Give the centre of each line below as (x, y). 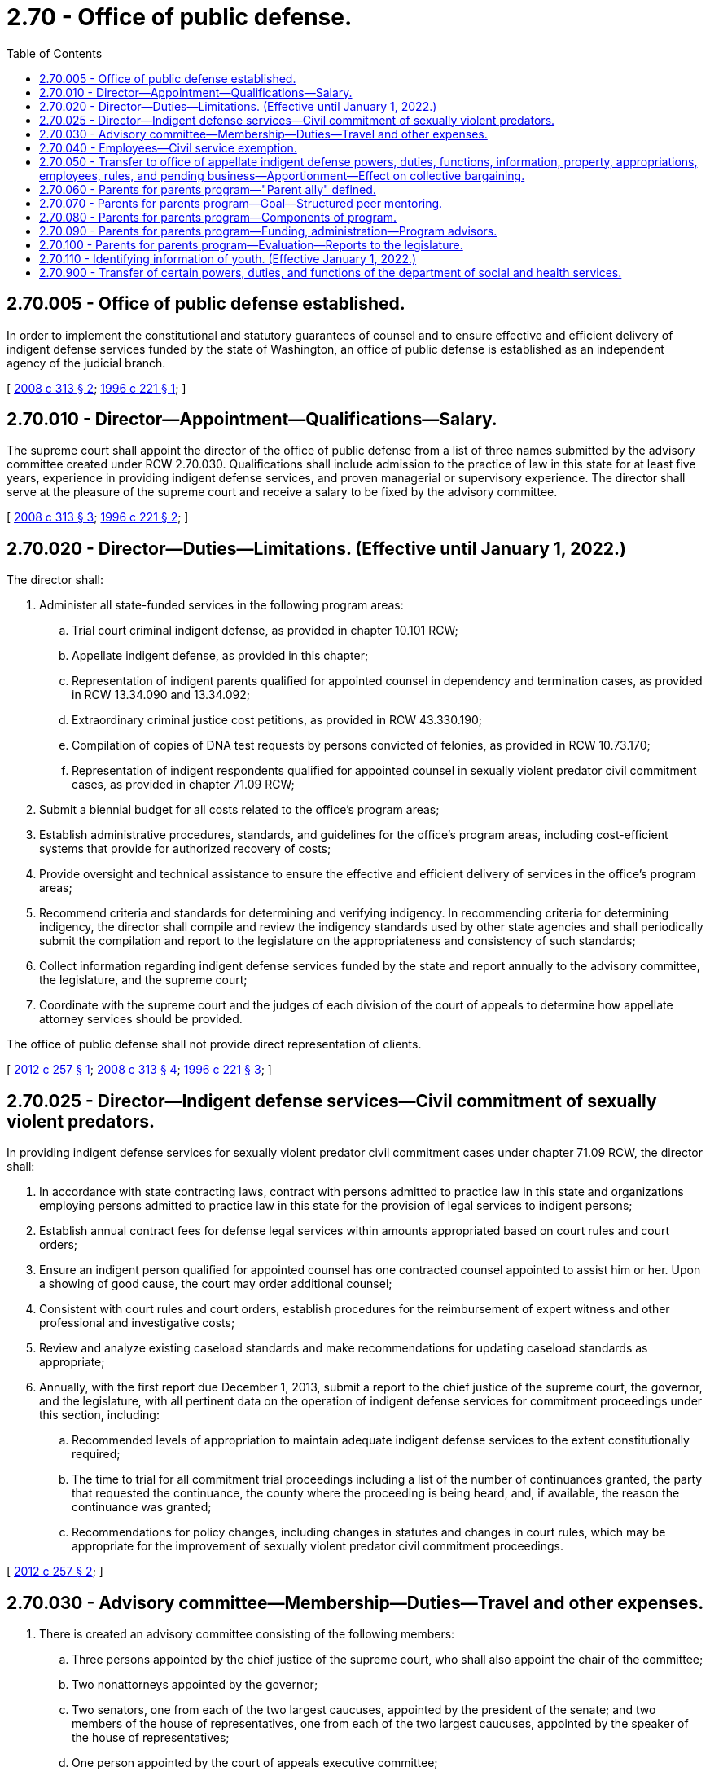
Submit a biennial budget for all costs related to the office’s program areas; (239, 810)
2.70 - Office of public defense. (180, 17)
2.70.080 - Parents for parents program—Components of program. (218, 217)
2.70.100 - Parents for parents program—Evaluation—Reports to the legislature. (251, 244)
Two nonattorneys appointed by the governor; (195, 1684)
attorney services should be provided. (141, 1019)
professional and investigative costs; (137, 1323)
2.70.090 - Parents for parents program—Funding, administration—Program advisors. (268, 231)
